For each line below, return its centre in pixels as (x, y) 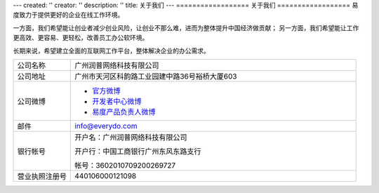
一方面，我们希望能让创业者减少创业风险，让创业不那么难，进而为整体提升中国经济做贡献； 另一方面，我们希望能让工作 (186, 27)
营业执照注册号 (42, 176)
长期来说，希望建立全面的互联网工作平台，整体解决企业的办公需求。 (111, 51)
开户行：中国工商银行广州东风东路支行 (138, 151)
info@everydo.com (106, 126)
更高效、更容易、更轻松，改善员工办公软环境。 (81, 38)
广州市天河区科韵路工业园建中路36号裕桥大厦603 (156, 76)
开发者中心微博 (117, 101)
